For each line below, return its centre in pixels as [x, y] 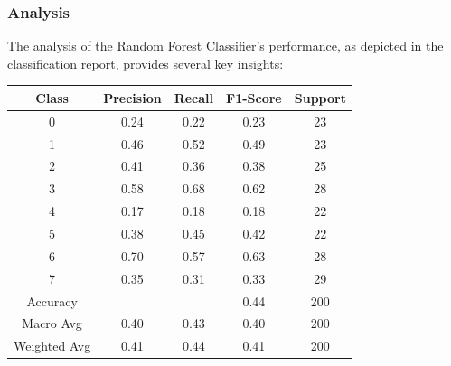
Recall [194, 97]
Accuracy [52, 300]
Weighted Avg [52, 346]
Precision [132, 97]
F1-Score [254, 97]
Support [320, 97]
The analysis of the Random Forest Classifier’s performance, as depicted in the [225, 46]
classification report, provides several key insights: [146, 63]
